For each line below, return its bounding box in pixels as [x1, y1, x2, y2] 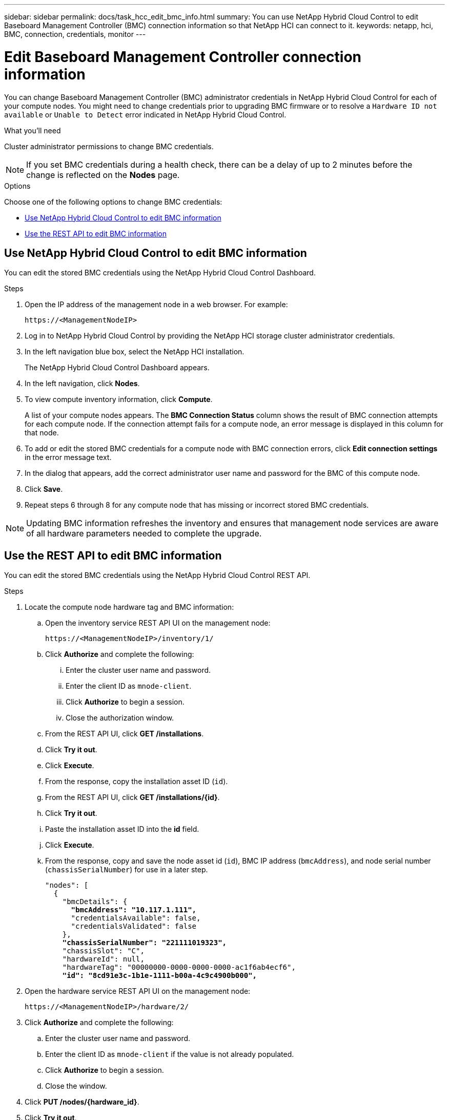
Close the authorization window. [66, 713, 174, 723]
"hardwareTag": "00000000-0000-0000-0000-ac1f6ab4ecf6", [62, 963, 296, 972]
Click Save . [25, 485, 63, 494]
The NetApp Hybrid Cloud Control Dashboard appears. [25, 363, 210, 372]
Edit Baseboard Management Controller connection [4, 48, 362, 66]
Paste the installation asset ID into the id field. [45, 825, 199, 834]
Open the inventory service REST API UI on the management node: [45, 618, 271, 628]
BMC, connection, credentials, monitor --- [4, 30, 146, 38]
